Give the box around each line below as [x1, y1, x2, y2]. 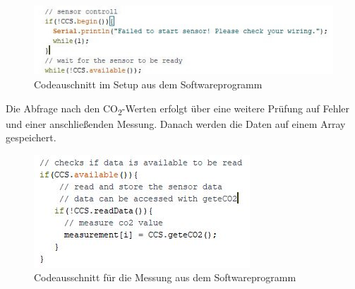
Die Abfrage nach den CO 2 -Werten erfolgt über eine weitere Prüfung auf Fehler [6, 100, 350, 117]
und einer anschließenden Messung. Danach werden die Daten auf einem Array [6, 116, 346, 131]
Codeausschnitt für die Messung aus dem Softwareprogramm [34, 270, 296, 285]
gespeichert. [6, 130, 56, 145]
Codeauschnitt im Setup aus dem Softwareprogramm [34, 76, 263, 91]
